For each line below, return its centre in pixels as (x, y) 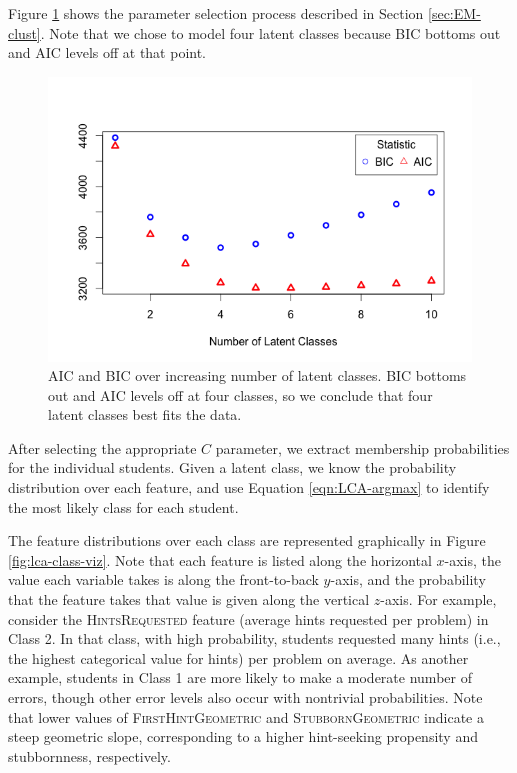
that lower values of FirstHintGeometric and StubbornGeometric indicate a (246, 716)
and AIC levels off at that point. (107, 52)
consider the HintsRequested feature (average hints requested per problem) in (248, 618)
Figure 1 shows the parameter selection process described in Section (216, 13)
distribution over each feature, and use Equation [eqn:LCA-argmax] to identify (249, 487)
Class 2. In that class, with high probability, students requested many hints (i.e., (254, 638)
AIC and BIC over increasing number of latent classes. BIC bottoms (257, 375)
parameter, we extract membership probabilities (362, 447)
